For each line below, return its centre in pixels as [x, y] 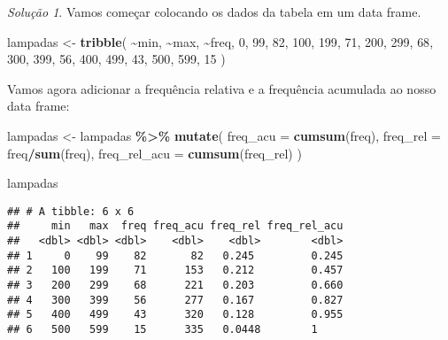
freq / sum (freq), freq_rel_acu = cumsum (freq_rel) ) [154, 153]
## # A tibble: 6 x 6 [71, 211]
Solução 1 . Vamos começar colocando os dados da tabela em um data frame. [214, 12]
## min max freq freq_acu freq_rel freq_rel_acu [175, 226]
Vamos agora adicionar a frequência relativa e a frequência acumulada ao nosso [222, 88]
